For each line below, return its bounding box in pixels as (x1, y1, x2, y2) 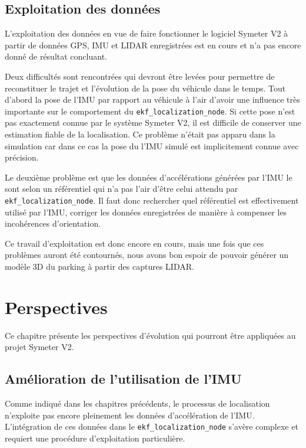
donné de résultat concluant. (5, 50, 107, 63)
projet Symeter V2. (5, 341, 74, 353)
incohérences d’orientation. (5, 217, 101, 230)
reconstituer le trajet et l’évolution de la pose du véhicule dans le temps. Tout (5, 81, 286, 94)
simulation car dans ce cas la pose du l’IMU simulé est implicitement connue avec (5, 139, 299, 152)
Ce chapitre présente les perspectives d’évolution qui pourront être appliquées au (5, 329, 296, 341)
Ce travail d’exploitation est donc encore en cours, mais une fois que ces (5, 237, 264, 249)
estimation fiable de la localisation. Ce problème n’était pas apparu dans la (5, 128, 275, 140)
